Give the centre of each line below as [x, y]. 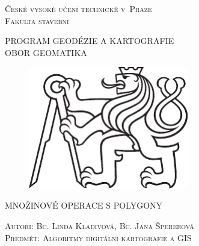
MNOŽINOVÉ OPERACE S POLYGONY [84, 205]
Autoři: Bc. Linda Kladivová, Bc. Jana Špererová [99, 225]
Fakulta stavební [37, 20]
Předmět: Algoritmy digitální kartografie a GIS [98, 237]
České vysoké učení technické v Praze [78, 8]
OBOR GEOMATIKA [46, 52]
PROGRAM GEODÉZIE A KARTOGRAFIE [90, 41]
